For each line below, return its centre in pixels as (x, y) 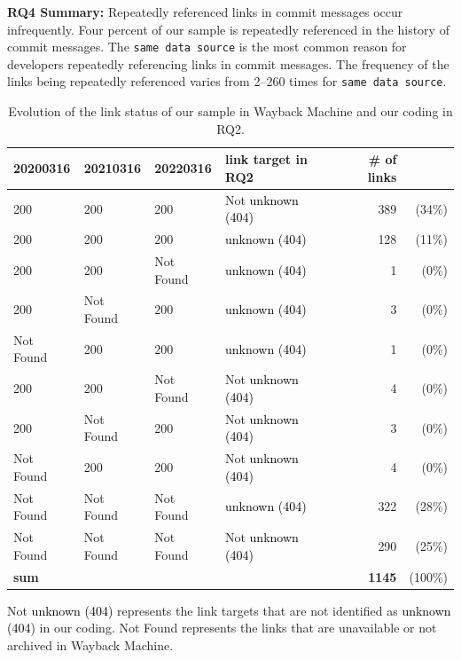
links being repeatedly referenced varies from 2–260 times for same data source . (227, 81)
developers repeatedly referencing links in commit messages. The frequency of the (228, 63)
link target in (266, 159)
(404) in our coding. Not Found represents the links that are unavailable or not (222, 628)
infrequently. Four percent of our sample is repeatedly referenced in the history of (228, 29)
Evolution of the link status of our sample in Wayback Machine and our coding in (230, 111)
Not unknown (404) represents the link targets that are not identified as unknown (229, 610)
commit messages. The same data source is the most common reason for (207, 47)
